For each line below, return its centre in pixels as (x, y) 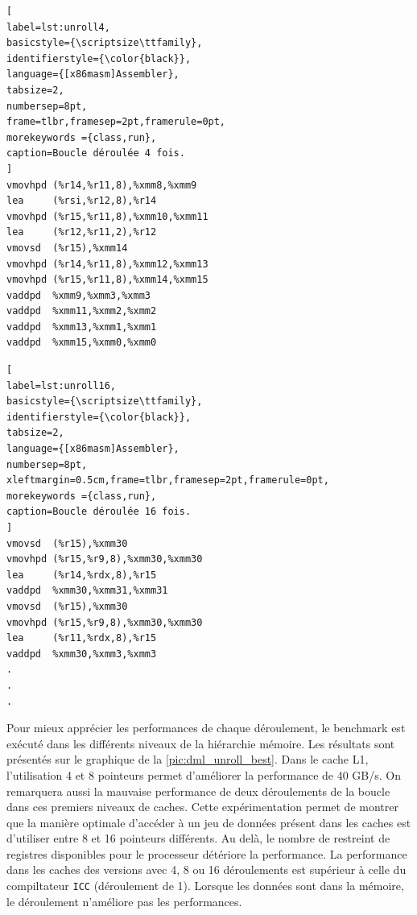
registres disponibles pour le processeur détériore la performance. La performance (207, 853)
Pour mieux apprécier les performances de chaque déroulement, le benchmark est (206, 728)
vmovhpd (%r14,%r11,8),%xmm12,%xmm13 (107, 264)
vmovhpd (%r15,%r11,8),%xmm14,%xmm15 (107, 280)
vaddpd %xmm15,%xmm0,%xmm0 (82, 343)
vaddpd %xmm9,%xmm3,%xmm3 (78, 295)
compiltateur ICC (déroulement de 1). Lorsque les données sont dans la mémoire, (205, 886)
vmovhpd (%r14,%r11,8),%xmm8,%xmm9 (102, 185)
